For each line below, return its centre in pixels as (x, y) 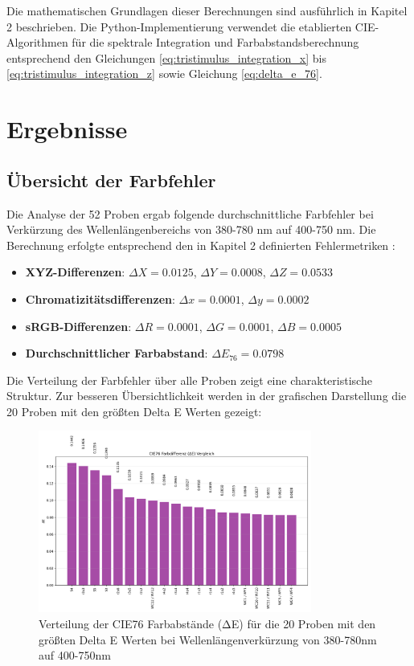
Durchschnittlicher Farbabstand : (117, 353)
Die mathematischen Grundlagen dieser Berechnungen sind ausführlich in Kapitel (207, 10)
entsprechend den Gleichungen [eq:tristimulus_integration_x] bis (167, 57)
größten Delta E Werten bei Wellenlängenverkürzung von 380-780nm (208, 639)
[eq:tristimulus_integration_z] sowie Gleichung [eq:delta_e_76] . (164, 74)
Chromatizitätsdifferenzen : (100, 298)
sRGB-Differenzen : (78, 326)
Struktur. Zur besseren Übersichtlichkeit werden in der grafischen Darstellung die (207, 396)
